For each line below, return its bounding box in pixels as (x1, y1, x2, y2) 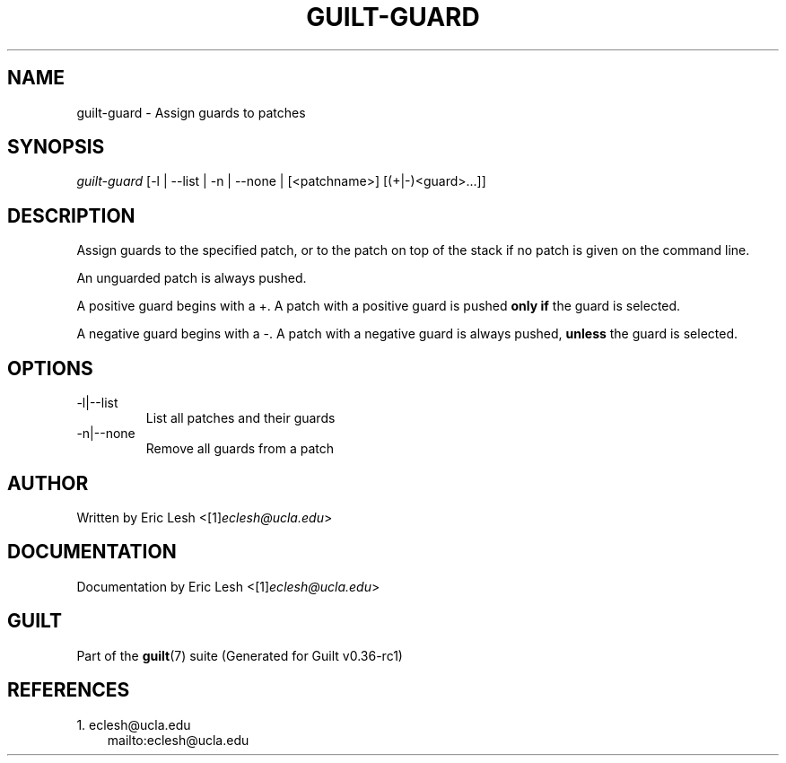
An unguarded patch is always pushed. (76, 270, 307, 286)
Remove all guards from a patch (145, 441, 334, 457)
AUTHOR (7, 471, 89, 495)
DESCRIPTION (7, 204, 135, 227)
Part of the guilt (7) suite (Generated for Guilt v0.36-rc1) (76, 647, 403, 663)
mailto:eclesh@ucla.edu (107, 732, 249, 748)
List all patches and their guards (145, 410, 336, 426)
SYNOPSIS (7, 136, 105, 159)
